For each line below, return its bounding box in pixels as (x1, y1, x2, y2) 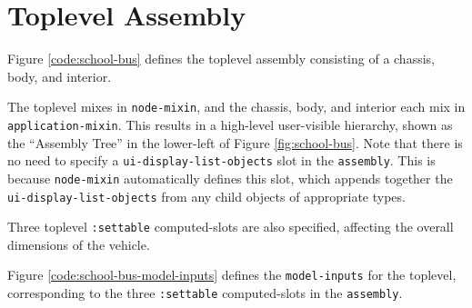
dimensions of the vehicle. (7, 234, 150, 253)
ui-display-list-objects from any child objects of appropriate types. (7, 186, 406, 205)
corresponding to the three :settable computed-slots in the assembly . (7, 283, 403, 303)
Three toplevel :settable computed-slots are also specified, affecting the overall (7, 217, 454, 236)
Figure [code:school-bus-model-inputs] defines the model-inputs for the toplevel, (7, 265, 457, 284)
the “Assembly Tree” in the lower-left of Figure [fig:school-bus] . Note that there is (7, 133, 463, 152)
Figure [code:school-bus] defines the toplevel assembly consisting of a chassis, (7, 49, 435, 68)
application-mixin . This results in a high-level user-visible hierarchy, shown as (7, 114, 453, 134)
